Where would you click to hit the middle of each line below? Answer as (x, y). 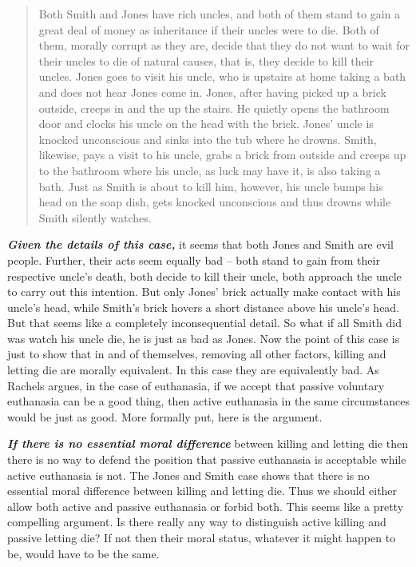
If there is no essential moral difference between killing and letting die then (208, 443)
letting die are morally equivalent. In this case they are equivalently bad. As (193, 370)
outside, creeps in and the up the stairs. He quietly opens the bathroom (214, 108)
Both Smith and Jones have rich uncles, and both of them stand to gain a (219, 14)
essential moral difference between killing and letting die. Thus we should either (202, 491)
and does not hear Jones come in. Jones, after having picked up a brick (212, 92)
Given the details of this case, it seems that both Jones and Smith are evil (200, 244)
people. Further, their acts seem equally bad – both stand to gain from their (194, 260)
